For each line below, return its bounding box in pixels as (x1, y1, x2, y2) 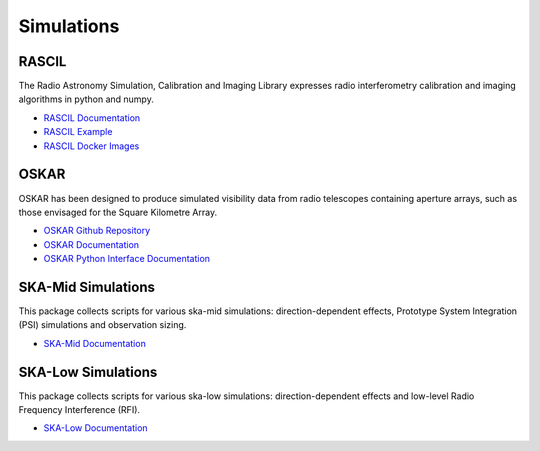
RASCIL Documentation (43, 111, 141, 124)
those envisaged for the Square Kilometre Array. (18, 206, 218, 218)
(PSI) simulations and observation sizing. (18, 319, 187, 331)
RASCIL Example (43, 126, 113, 138)
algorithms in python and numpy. (18, 93, 154, 105)
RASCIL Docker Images (43, 140, 140, 152)
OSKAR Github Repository (43, 225, 151, 237)
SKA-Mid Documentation (43, 337, 147, 349)
